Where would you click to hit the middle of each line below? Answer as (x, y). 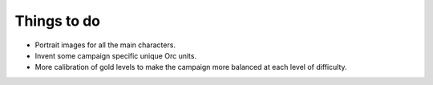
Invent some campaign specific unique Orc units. (115, 55)
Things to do (57, 21)
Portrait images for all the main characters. (105, 45)
